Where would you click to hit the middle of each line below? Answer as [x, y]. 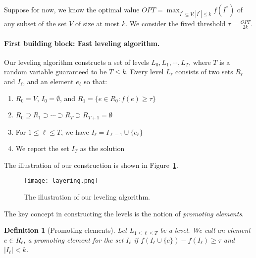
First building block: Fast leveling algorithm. [82, 43]
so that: [96, 81]
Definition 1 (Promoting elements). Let [66, 230]
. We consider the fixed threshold [176, 24]
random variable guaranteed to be [55, 72]
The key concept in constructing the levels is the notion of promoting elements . [124, 213]
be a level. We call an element [205, 230]
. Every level [145, 72]
